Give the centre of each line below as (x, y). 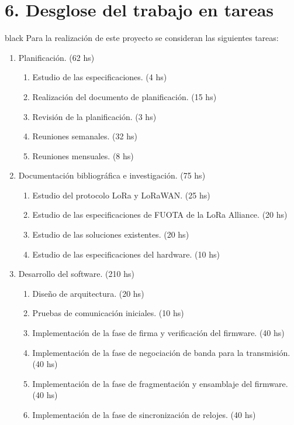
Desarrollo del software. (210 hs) (76, 274)
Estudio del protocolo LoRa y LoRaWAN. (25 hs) (121, 195)
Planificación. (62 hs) (56, 57)
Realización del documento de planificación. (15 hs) (124, 96)
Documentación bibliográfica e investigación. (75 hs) (112, 175)
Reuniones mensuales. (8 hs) (83, 155)
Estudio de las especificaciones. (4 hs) (100, 77)
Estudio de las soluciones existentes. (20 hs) (111, 234)
